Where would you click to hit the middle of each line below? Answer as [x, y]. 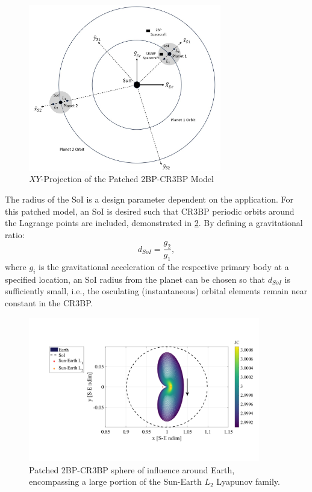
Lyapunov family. [248, 481]
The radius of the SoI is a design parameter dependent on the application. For [149, 199]
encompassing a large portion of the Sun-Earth [115, 481]
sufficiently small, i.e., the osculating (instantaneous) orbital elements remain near [156, 291]
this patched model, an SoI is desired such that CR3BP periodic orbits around [150, 211]
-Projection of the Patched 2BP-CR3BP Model [127, 179]
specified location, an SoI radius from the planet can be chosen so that [135, 279]
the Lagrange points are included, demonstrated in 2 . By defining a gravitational [154, 223]
